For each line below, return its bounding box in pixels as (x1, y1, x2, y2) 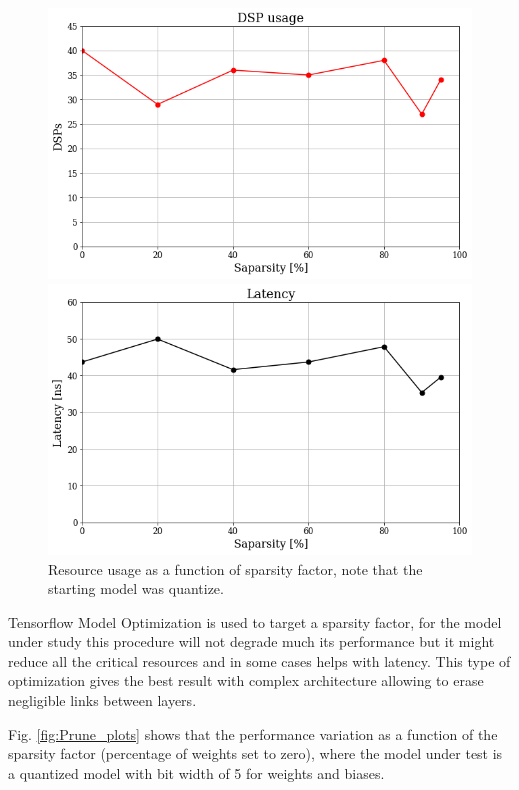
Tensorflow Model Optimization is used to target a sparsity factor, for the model (8, 611, 502, 632)
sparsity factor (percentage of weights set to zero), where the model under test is (8, 743, 503, 764)
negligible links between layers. (8, 690, 197, 711)
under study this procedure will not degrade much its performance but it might (8, 631, 495, 652)
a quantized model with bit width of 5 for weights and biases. (8, 762, 385, 783)
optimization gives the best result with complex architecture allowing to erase (8, 670, 484, 691)
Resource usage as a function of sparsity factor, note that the (48, 558, 423, 579)
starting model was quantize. (48, 578, 224, 599)
